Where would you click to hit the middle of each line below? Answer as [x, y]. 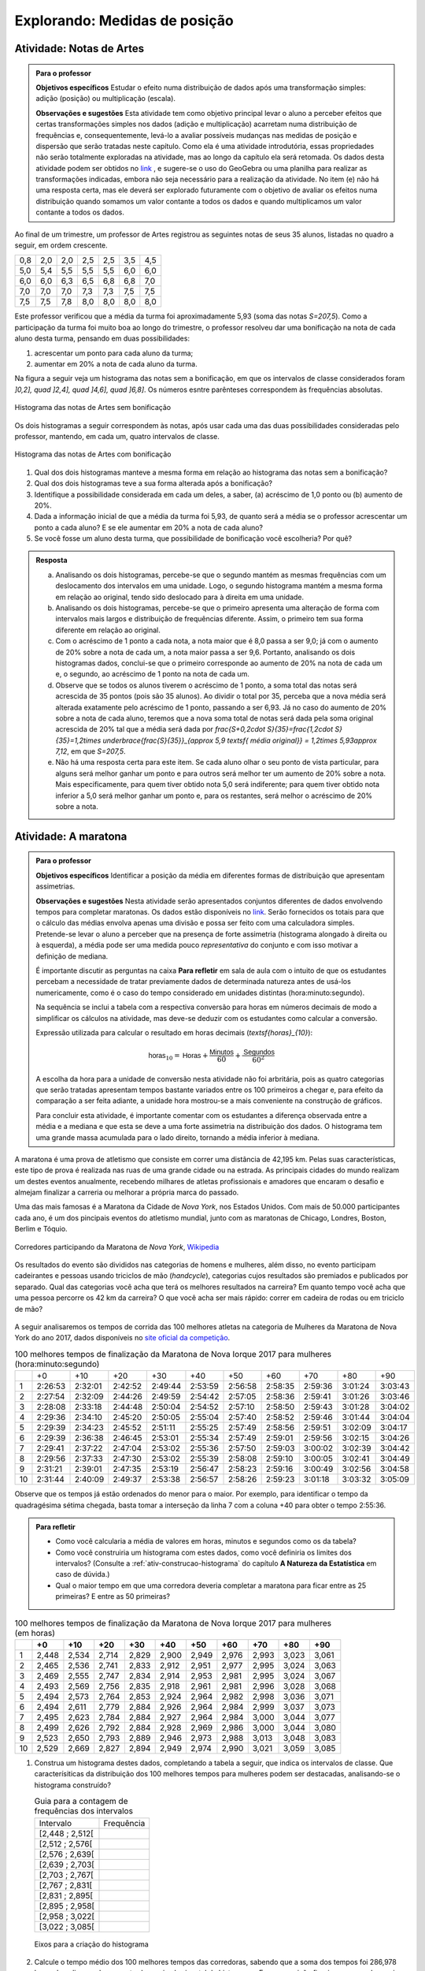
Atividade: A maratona [71, 836]
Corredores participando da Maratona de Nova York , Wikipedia [117, 1246]
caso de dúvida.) [83, 1574]
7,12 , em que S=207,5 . [91, 751]
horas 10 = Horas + [178, 1056]
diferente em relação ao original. [108, 630]
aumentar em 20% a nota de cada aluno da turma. [116, 363]
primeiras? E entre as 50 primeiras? [113, 1597]
